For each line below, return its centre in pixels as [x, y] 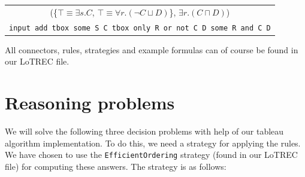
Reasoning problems [90, 103]
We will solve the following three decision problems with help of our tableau [144, 131]
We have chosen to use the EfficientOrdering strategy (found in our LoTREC [151, 155]
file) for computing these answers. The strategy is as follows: [116, 166]
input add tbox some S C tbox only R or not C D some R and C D [140, 28]
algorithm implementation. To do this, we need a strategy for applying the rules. [153, 143]
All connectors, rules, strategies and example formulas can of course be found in [152, 49]
